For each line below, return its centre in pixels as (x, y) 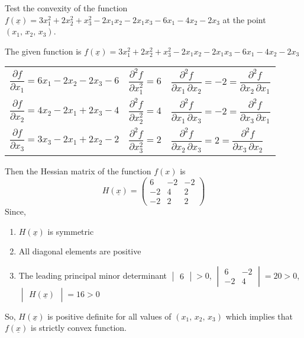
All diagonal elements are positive (80, 251)
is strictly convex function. (79, 328)
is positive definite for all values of (109, 316)
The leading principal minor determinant (93, 275)
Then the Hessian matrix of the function (78, 171)
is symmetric (71, 231)
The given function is (43, 51)
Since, (15, 211)
